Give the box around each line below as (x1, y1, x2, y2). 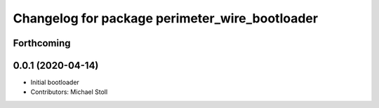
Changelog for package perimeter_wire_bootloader (13, 11, 319, 26)
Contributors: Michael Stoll (30, 88, 108, 96)
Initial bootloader (30, 78, 80, 87)
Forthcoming (13, 37, 71, 49)
